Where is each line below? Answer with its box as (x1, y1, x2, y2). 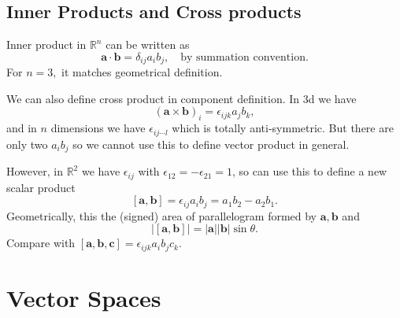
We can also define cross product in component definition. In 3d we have (6, 90, 357, 106)
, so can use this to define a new (232, 163, 387, 179)
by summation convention (180, 51, 306, 63)
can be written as (106, 36, 190, 53)
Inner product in (6, 36, 87, 53)
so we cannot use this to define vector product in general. (72, 135, 350, 152)
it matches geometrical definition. (61, 64, 223, 80)
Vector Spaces (6, 281, 161, 313)
